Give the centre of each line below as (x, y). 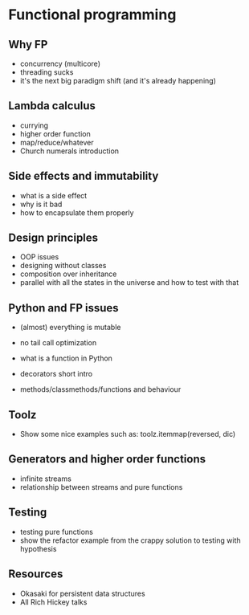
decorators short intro (56, 374)
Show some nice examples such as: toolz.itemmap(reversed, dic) (128, 434)
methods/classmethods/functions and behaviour (100, 389)
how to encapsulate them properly (77, 212)
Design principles (53, 238)
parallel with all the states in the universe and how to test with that (129, 283)
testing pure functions (57, 532)
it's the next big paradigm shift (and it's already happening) (118, 81)
